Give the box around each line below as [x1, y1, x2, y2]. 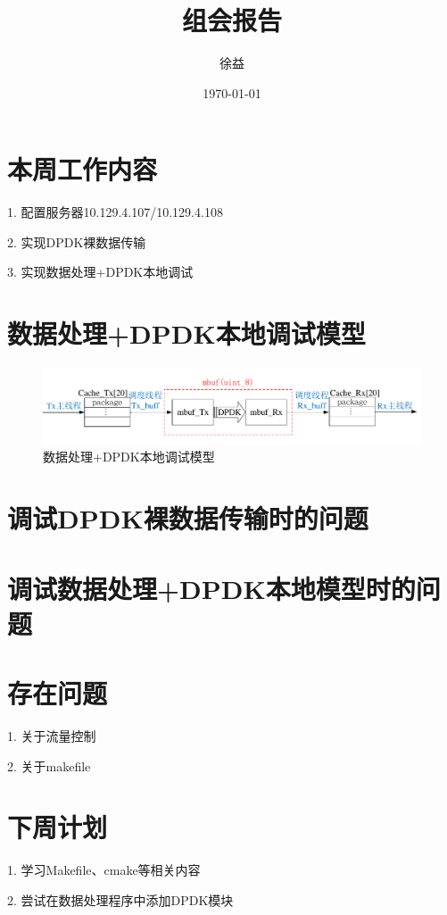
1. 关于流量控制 [7, 727, 96, 745]
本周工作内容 [7, 151, 158, 187]
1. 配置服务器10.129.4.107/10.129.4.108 [7, 203, 223, 221]
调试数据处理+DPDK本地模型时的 [7, 570, 416, 606]
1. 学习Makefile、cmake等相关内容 [7, 861, 201, 879]
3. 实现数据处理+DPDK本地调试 [7, 262, 194, 281]
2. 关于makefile [7, 756, 91, 775]
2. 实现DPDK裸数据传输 [7, 232, 146, 251]
